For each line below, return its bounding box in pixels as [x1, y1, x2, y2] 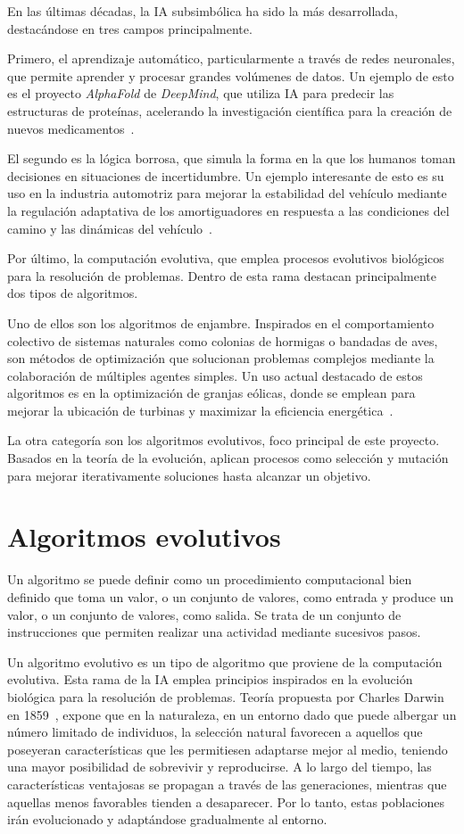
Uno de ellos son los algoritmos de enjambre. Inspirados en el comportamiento [7, 313, 435, 332]
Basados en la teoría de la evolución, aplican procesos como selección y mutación [7, 449, 449, 467]
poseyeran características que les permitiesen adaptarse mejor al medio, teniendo [7, 739, 448, 758]
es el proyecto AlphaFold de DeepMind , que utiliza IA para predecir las [7, 84, 394, 103]
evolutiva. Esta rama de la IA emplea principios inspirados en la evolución [7, 670, 413, 689]
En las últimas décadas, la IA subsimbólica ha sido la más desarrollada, [7, 2, 398, 20]
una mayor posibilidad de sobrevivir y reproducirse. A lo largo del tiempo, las [7, 757, 432, 776]
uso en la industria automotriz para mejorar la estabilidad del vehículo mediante [7, 184, 447, 202]
